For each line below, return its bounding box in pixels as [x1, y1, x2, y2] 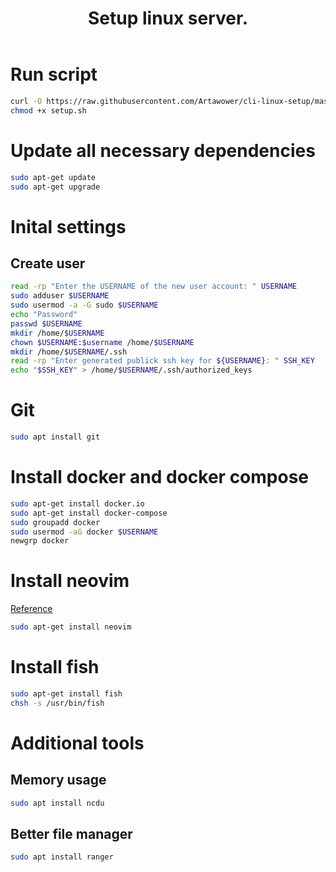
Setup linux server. [87, 7, 249, 30]
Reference [10, 603, 53, 615]
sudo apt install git [10, 432, 101, 442]
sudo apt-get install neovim [10, 622, 132, 632]
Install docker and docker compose [10, 466, 310, 489]
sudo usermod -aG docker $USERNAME [10, 527, 159, 537]
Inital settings [10, 215, 127, 238]
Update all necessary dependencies [10, 139, 316, 162]
